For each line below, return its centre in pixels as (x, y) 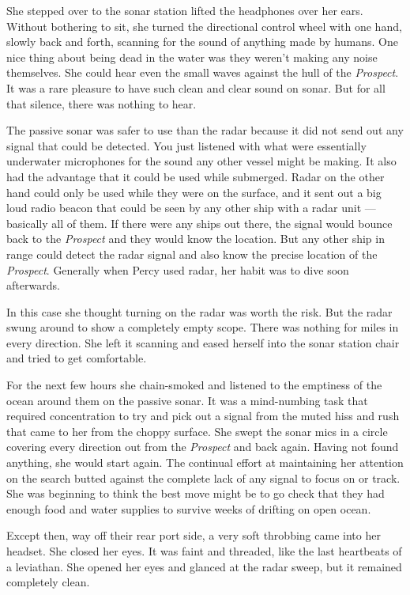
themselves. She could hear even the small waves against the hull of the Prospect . (203, 72)
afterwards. (33, 285)
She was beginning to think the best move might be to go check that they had (196, 493)
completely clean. (48, 582)
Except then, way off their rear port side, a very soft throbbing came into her (194, 535)
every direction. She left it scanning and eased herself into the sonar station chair (203, 342)
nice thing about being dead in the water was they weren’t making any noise (192, 57)
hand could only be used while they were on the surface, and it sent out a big (194, 192)
